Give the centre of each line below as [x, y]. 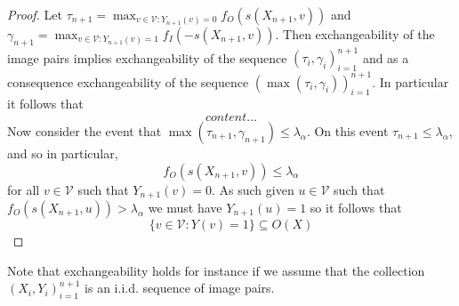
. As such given [253, 189]
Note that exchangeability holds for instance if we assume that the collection [216, 270]
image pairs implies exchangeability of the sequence [147, 57]
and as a [386, 57]
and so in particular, [63, 153]
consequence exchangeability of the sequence [128, 81]
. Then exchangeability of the [355, 34]
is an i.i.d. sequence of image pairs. [180, 288]
